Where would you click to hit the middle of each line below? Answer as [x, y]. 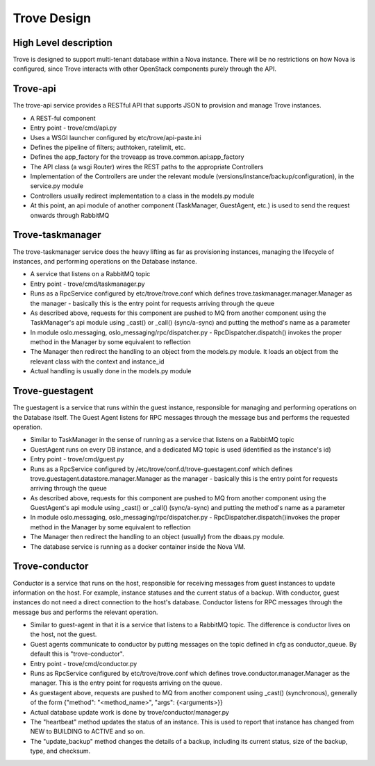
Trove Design [52, 18]
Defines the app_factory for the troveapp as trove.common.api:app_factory [137, 157]
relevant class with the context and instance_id [97, 361]
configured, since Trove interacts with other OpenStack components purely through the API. [145, 69]
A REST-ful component [63, 118]
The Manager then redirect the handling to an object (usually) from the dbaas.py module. [157, 537]
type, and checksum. [60, 751]
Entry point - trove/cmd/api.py [74, 128]
